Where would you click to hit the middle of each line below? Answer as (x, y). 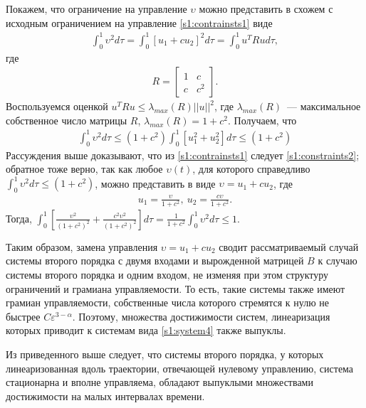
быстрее (23, 316)
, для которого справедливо (251, 169)
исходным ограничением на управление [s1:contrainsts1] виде (139, 22)
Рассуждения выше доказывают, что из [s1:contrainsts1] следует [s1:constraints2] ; (183, 155)
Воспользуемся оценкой (57, 106)
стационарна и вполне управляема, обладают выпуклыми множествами (160, 382)
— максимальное (324, 106)
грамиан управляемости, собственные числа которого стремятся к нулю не (167, 302)
